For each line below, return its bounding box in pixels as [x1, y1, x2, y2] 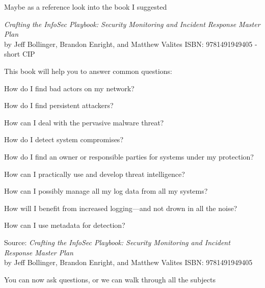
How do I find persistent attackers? [4, 100, 114, 111]
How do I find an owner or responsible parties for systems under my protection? [4, 151, 254, 162]
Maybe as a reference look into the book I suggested [4, 2, 167, 12]
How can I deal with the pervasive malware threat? [4, 117, 164, 127]
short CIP [4, 48, 35, 59]
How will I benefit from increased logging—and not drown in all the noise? [4, 202, 237, 213]
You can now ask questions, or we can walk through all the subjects [4, 274, 216, 284]
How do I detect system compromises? [4, 134, 123, 145]
